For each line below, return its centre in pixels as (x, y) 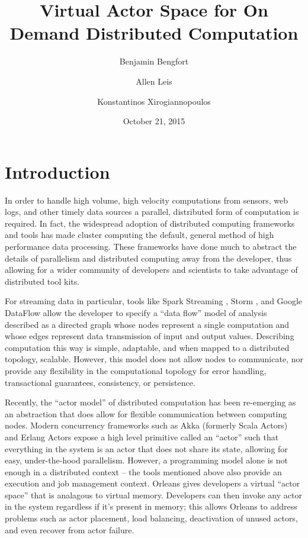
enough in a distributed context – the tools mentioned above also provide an (143, 471)
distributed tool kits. (42, 281)
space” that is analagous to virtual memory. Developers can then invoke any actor (153, 494)
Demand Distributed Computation (154, 33)
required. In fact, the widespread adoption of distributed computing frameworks (150, 223)
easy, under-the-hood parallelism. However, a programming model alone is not (146, 460)
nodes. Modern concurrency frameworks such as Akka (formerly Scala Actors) (146, 425)
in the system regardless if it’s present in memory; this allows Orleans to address (151, 506)
